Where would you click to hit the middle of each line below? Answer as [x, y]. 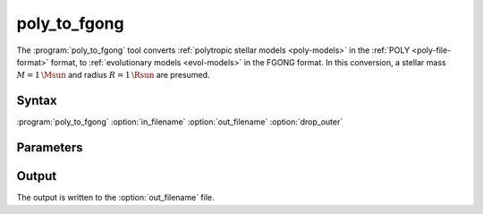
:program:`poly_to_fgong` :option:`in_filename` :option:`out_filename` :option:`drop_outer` [180, 122]
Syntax [37, 101]
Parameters [50, 148]
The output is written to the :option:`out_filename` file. [115, 198]
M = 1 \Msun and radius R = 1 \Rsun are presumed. [113, 75]
